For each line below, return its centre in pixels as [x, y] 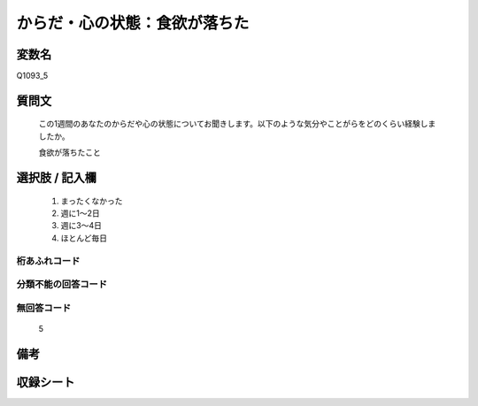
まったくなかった [92, 201]
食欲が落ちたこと [69, 153]
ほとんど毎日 [84, 238]
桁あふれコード [48, 261]
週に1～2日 [81, 213]
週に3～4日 [81, 226]
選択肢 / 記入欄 [57, 178]
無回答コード [44, 308]
